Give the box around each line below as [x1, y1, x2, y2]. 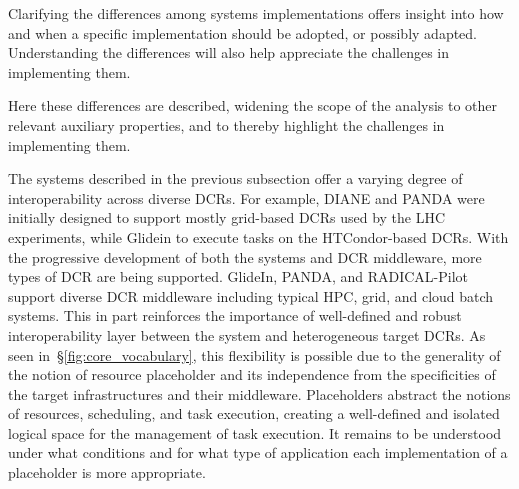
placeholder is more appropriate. [8, 462, 206, 483]
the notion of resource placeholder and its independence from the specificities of [8, 364, 496, 385]
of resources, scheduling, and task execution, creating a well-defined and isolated [8, 403, 500, 424]
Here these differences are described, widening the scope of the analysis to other [8, 95, 498, 116]
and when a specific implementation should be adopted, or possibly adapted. [8, 22, 477, 43]
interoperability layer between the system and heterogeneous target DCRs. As [8, 324, 486, 345]
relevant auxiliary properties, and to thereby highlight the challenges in [8, 114, 445, 135]
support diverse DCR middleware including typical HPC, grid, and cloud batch [8, 285, 494, 306]
